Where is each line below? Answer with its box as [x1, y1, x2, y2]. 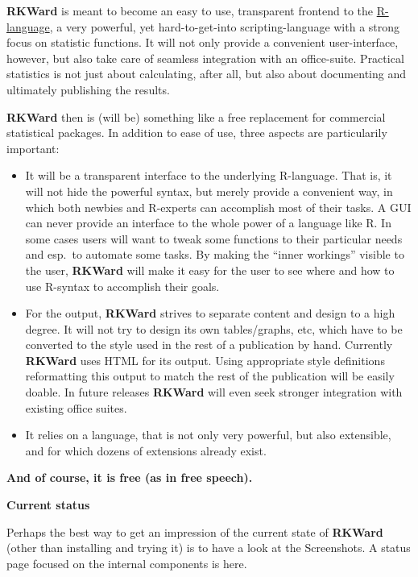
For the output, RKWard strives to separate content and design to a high [25, 305, 395, 322]
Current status [6, 496, 90, 513]
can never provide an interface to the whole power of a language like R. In [25, 214, 391, 231]
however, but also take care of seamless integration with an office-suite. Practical [6, 49, 404, 66]
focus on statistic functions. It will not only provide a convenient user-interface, [6, 34, 399, 51]
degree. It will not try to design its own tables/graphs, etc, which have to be [25, 320, 403, 337]
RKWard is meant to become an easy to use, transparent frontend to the [6, 2, 374, 19]
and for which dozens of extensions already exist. [25, 442, 267, 459]
